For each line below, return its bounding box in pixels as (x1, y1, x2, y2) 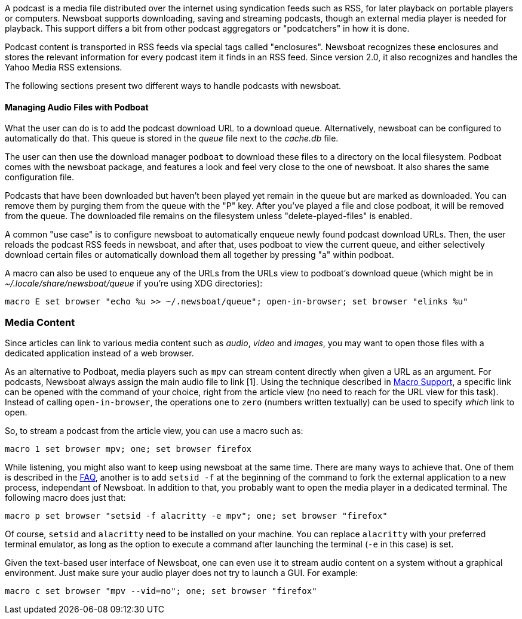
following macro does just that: (5, 492, 126, 503)
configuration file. (5, 172, 74, 183)
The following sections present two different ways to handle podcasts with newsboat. (5, 81, 342, 91)
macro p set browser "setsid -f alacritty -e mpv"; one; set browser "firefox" (5, 510, 388, 521)
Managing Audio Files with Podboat (5, 101, 149, 112)
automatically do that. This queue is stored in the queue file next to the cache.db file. (5, 133, 339, 144)
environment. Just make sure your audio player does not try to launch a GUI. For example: (5, 567, 358, 578)
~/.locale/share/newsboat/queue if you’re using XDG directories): (5, 278, 263, 289)
